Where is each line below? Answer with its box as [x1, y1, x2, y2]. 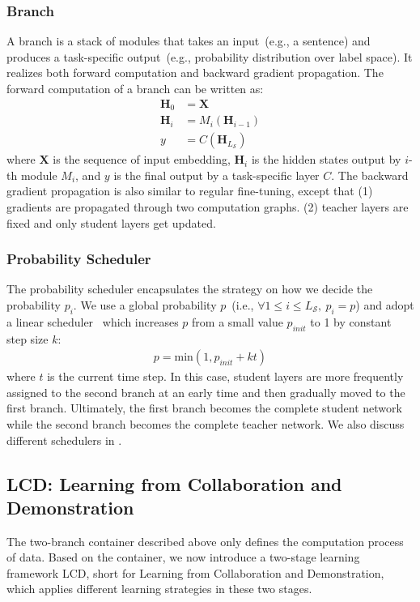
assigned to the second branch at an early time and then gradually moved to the [6, 383, 405, 400]
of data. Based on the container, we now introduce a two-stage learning [6, 549, 360, 566]
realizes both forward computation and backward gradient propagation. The [6, 64, 384, 81]
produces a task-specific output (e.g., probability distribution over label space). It [6, 48, 413, 65]
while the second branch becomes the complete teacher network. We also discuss [6, 415, 405, 432]
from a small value [192, 313, 283, 330]
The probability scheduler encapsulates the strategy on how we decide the [6, 280, 373, 297]
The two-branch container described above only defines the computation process [6, 532, 404, 549]
